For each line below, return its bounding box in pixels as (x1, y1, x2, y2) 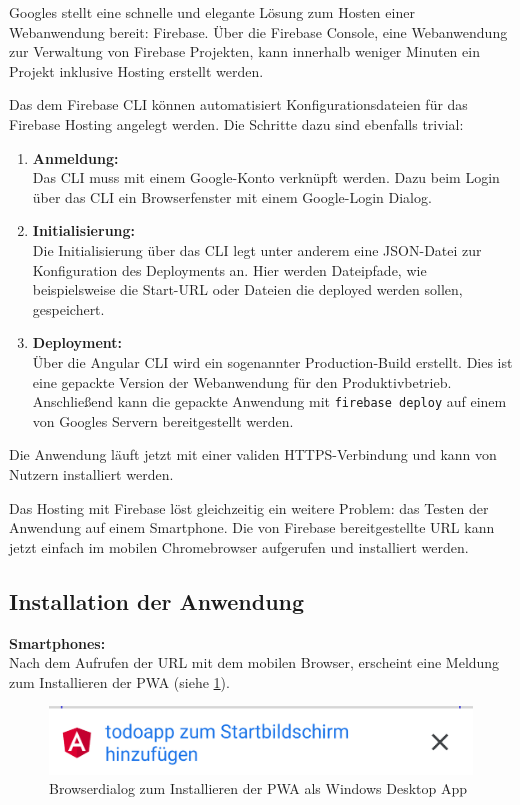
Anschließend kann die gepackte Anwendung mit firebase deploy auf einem (32, 391, 507, 412)
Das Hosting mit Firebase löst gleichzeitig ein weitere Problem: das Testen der (9, 497, 489, 518)
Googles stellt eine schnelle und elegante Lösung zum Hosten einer (9, 2, 415, 22)
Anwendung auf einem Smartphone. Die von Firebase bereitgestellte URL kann (9, 517, 495, 538)
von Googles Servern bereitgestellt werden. (32, 410, 294, 431)
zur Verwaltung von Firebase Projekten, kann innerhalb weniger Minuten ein (9, 41, 480, 62)
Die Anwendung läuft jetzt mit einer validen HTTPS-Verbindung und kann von (9, 444, 497, 465)
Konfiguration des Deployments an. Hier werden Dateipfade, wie (32, 259, 427, 280)
